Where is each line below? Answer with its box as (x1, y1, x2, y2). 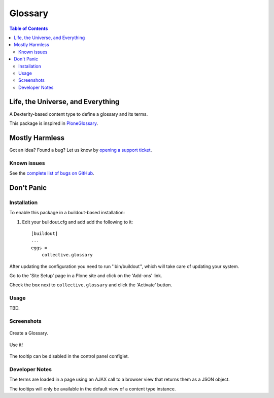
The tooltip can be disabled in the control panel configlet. (9, 353, 129, 359)
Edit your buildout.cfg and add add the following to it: (22, 219, 133, 225)
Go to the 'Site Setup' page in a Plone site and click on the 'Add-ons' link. (9, 272, 162, 279)
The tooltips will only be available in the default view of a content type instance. (9, 386, 176, 392)
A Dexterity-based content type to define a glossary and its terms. (9, 111, 148, 117)
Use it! (9, 342, 23, 348)
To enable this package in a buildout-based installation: (9, 210, 125, 216)
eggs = (31, 245, 48, 251)
